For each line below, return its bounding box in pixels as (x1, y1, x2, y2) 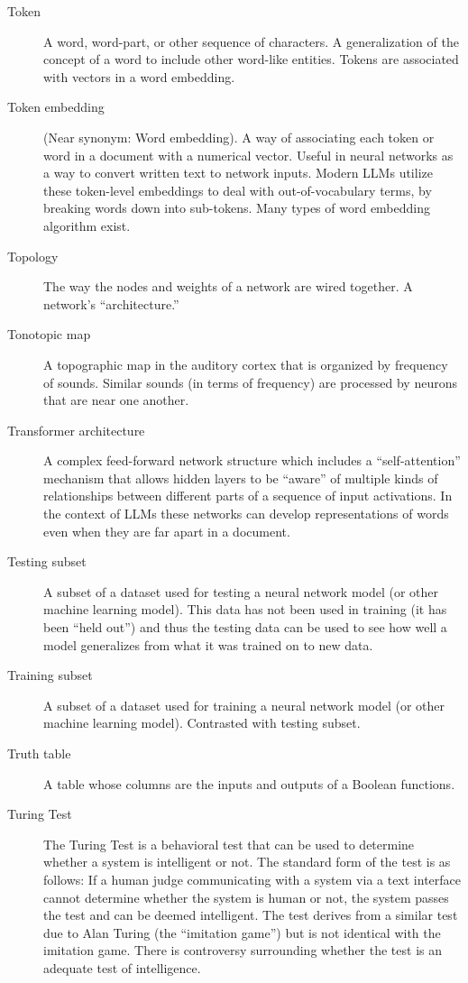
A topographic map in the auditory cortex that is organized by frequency (43, 354, 448, 373)
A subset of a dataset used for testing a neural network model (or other (43, 582, 439, 601)
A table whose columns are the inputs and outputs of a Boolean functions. (43, 774, 455, 793)
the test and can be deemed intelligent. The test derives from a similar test (43, 905, 458, 924)
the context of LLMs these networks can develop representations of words (43, 504, 449, 523)
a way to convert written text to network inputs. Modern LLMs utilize (43, 163, 433, 182)
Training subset (7, 666, 93, 684)
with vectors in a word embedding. (43, 67, 235, 86)
